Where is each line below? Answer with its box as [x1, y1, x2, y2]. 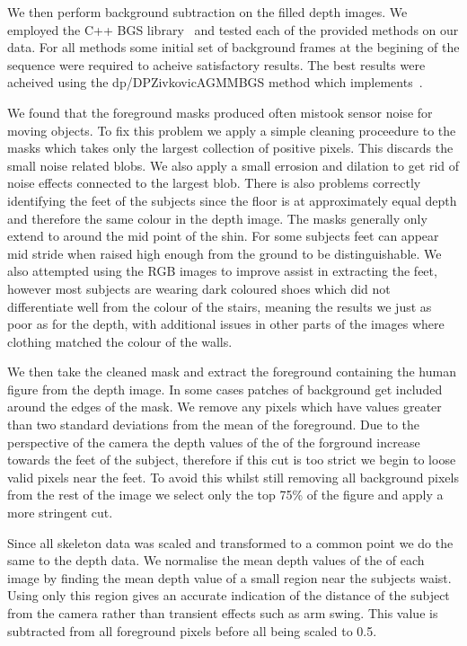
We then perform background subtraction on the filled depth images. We [7, 3, 408, 21]
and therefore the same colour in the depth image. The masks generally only [7, 208, 427, 227]
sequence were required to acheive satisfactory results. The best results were [7, 55, 426, 74]
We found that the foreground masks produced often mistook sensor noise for [7, 102, 433, 121]
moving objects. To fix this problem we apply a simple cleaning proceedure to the [7, 120, 456, 139]
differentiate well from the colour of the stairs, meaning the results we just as [7, 296, 432, 315]
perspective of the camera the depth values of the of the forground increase [7, 432, 420, 451]
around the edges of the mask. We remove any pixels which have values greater [7, 397, 442, 416]
